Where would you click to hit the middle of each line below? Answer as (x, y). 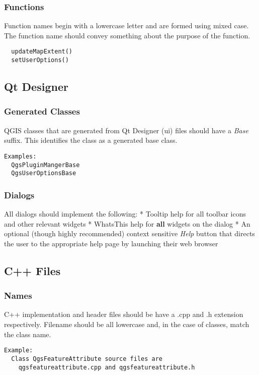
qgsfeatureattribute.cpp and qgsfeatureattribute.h (107, 367)
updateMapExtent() (42, 52)
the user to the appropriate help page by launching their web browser (111, 243)
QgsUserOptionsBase (44, 173)
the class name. (28, 334)
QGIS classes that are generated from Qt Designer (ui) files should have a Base (126, 130)
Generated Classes (42, 111)
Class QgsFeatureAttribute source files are (87, 359)
